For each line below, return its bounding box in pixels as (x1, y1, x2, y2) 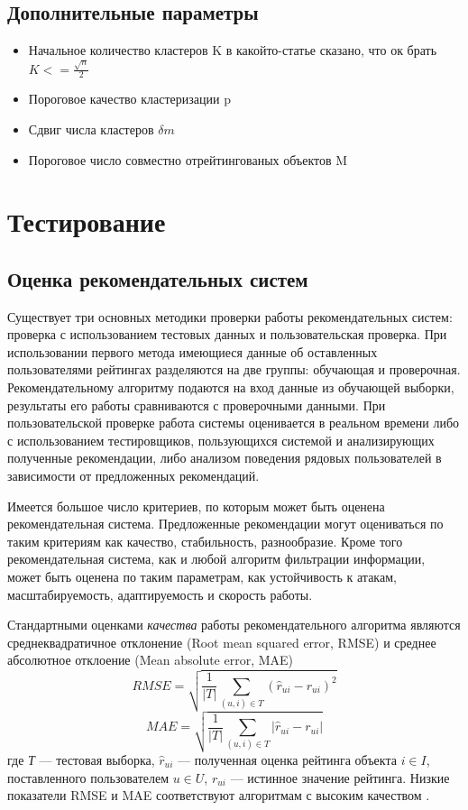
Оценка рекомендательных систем (7, 264, 308, 292)
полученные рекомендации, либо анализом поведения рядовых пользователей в (7, 448, 442, 467)
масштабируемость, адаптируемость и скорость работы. (7, 584, 313, 603)
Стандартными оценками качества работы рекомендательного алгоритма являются (7, 615, 461, 634)
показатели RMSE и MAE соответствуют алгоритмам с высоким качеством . (7, 786, 430, 805)
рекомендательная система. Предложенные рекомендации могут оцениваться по (7, 514, 444, 533)
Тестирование (7, 203, 166, 240)
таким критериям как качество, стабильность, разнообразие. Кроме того (7, 531, 403, 550)
